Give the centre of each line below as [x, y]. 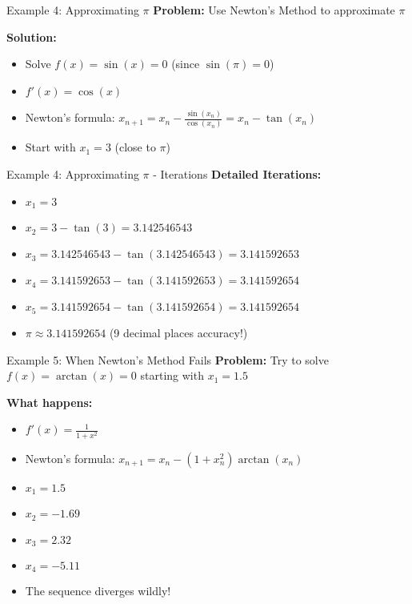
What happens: [50, 402]
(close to [135, 147]
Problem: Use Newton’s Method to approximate [274, 10]
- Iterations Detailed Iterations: [237, 174]
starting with [172, 375]
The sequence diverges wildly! [98, 591]
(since [186, 64]
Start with [50, 147]
